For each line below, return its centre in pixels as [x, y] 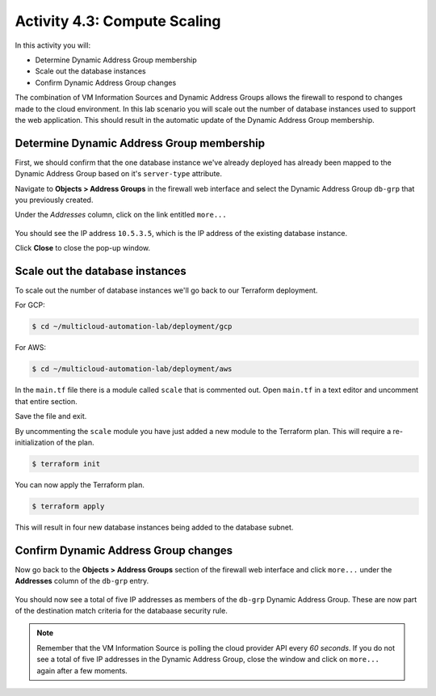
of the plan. [75, 442]
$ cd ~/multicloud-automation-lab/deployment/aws [132, 369]
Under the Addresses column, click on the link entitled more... [121, 215]
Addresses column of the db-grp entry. [82, 581]
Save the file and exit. [51, 416]
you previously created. [54, 200]
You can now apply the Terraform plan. [80, 484]
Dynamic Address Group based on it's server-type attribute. [118, 174]
